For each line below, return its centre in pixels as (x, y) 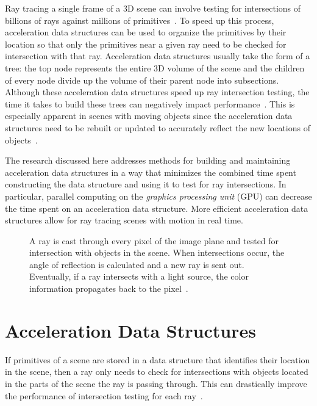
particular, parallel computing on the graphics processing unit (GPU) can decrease (158, 196)
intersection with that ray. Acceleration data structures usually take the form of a (158, 56)
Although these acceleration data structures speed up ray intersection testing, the (157, 92)
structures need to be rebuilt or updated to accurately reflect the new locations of (158, 127)
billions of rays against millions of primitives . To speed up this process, (140, 20)
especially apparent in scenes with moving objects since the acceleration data (149, 116)
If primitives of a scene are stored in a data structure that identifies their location (158, 359)
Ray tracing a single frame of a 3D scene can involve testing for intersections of (153, 8)
